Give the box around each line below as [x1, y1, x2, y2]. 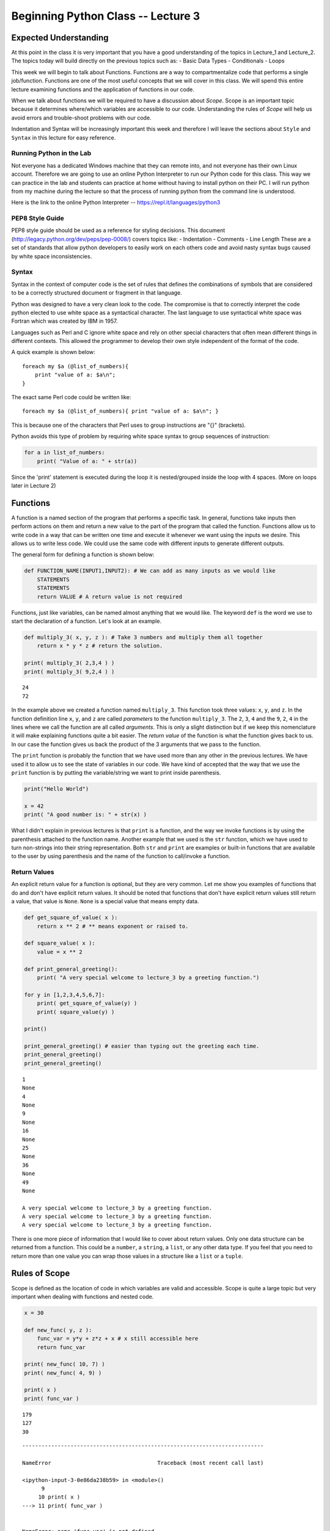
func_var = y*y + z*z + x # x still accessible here [37, 1335, 199, 1342]
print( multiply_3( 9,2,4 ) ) [24, 668, 115, 675]
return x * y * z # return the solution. [37, 642, 163, 649]
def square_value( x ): [24, 940, 96, 947]
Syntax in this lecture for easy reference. [11, 134, 116, 141]
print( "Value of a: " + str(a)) [37, 457, 137, 465]
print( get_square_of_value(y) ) [37, 1000, 137, 1007]
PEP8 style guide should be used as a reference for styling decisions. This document [11, 227, 226, 234]
